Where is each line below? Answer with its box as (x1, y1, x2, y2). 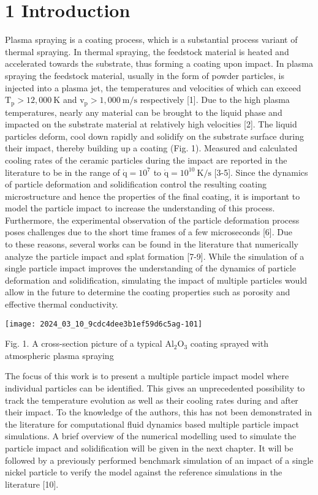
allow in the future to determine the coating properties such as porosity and (5, 285, 290, 298)
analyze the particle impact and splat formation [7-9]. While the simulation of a (5, 249, 305, 262)
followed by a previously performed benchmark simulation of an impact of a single (5, 453, 314, 466)
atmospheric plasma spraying (5, 349, 114, 361)
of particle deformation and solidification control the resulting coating (5, 178, 267, 191)
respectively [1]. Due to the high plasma (140, 93, 290, 106)
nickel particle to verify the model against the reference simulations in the (5, 466, 282, 478)
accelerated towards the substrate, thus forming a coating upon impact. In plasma (5, 57, 313, 70)
